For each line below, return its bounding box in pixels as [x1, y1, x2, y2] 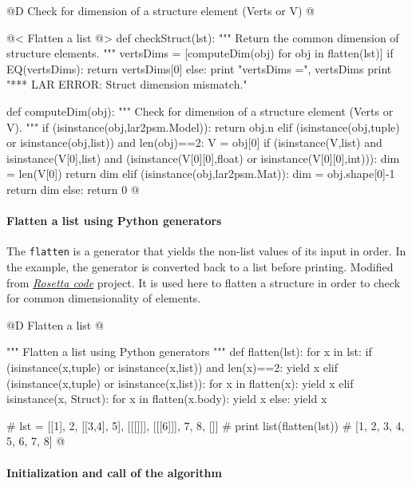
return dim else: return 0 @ [6, 180, 140, 197]
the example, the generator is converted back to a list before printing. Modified [6, 258, 394, 275]
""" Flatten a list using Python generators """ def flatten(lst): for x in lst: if [6, 343, 372, 360]
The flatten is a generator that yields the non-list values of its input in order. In [6, 243, 406, 259]
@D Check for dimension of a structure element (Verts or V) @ [6, 2, 315, 18]
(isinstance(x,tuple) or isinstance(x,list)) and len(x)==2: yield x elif [6, 358, 339, 375]
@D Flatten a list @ [6, 316, 104, 333]
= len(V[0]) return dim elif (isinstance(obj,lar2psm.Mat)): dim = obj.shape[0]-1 [6, 165, 395, 182]
